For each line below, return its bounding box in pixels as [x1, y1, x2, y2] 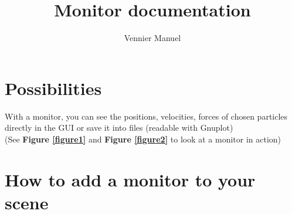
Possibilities [5, 76, 102, 100]
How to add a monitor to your [5, 167, 256, 191]
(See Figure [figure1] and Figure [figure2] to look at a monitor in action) [5, 133, 281, 145]
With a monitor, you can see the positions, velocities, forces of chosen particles [5, 110, 288, 122]
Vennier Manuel [124, 32, 181, 44]
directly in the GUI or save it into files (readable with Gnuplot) [5, 121, 233, 134]
